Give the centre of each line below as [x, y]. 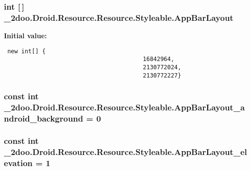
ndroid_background [44, 118]
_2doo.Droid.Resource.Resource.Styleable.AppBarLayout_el [125, 151]
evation [18, 162]
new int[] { [26, 51]
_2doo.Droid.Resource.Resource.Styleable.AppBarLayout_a [125, 107]
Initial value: [25, 36]
